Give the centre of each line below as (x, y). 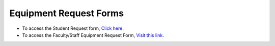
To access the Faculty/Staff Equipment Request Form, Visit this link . (93, 35)
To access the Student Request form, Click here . (73, 28)
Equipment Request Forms (67, 13)
